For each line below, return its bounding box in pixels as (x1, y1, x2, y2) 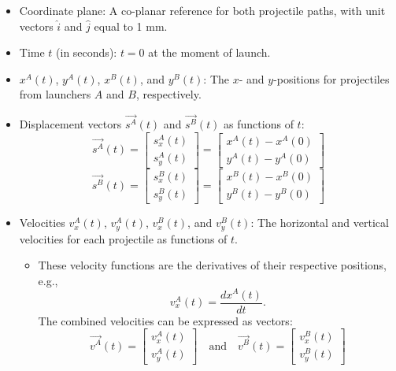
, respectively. (135, 86, 202, 102)
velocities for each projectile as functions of (19, 230, 228, 247)
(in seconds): (56, 44, 117, 61)
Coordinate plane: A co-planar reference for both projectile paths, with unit (19, 2, 386, 18)
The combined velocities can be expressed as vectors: (38, 312, 293, 328)
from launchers (19, 86, 91, 102)
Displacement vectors (19, 116, 122, 132)
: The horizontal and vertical (250, 214, 389, 231)
